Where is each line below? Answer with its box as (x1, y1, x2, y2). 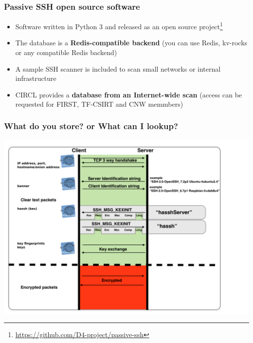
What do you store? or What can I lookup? (4, 119, 178, 132)
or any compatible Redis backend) (15, 47, 117, 57)
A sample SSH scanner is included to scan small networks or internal (15, 63, 221, 74)
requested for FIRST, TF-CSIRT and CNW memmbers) (15, 99, 183, 109)
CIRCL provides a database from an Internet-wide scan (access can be (15, 89, 242, 99)
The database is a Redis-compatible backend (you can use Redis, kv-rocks (15, 38, 248, 48)
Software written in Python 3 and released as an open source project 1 (15, 20, 223, 31)
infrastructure (15, 73, 56, 83)
